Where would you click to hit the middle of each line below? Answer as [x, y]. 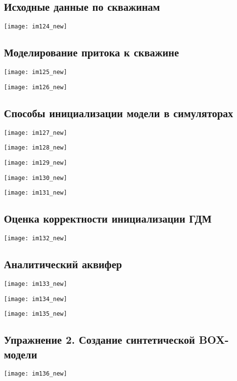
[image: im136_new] [36, 374]
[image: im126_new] [36, 87]
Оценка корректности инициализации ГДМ [108, 218]
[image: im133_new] [36, 284]
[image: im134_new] [36, 299]
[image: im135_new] [36, 314]
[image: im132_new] [36, 239]
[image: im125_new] [36, 72]
